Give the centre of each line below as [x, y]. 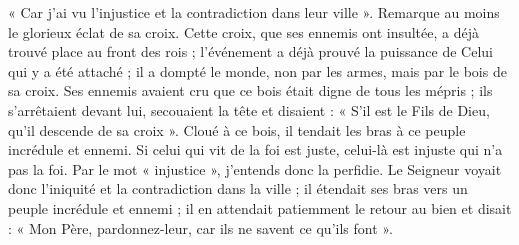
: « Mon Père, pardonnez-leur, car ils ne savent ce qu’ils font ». [200, 227]
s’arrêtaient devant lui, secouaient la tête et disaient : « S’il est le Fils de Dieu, [249, 109]
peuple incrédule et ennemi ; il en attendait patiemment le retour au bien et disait [260, 207]
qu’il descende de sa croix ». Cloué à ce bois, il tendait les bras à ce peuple [237, 129]
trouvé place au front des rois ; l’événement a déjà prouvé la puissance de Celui [250, 51]
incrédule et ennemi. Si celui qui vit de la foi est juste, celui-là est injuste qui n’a [255, 149]
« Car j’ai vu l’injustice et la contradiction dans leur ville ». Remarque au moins [254, 12]
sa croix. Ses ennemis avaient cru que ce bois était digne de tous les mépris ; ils [250, 90]
